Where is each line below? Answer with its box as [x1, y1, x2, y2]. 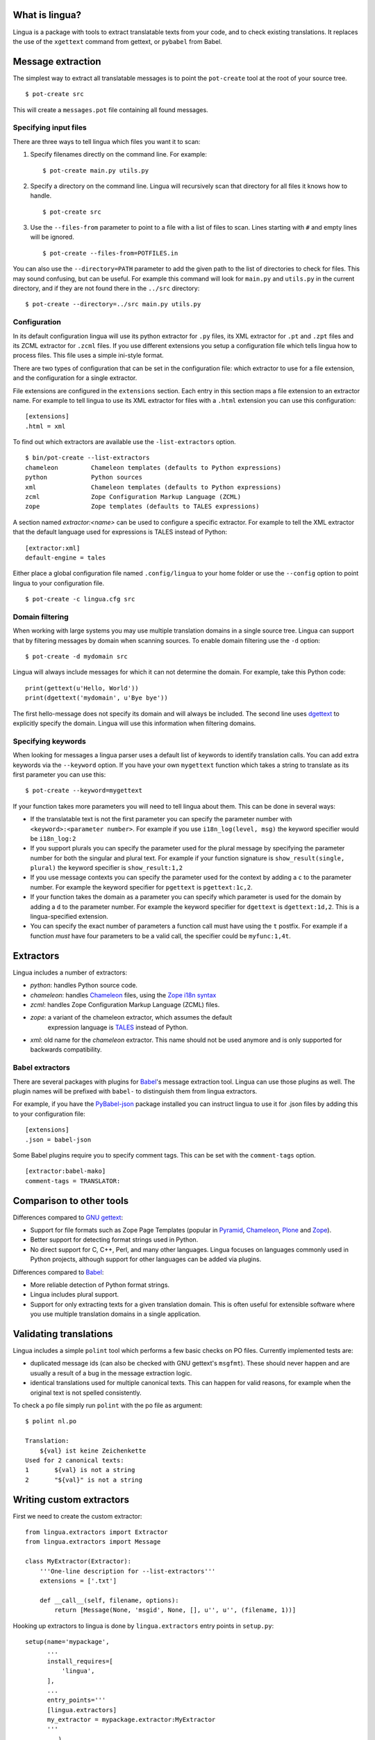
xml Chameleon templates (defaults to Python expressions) [25, 483, 282, 491]
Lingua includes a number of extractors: [12, 968, 128, 976]
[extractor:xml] [25, 544, 81, 552]
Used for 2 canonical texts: [25, 1456, 124, 1464]
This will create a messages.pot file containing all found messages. [12, 105, 208, 114]
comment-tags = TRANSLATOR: [25, 1177, 121, 1185]
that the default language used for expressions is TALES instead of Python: [12, 528, 227, 536]
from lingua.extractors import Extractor [25, 1528, 168, 1536]
